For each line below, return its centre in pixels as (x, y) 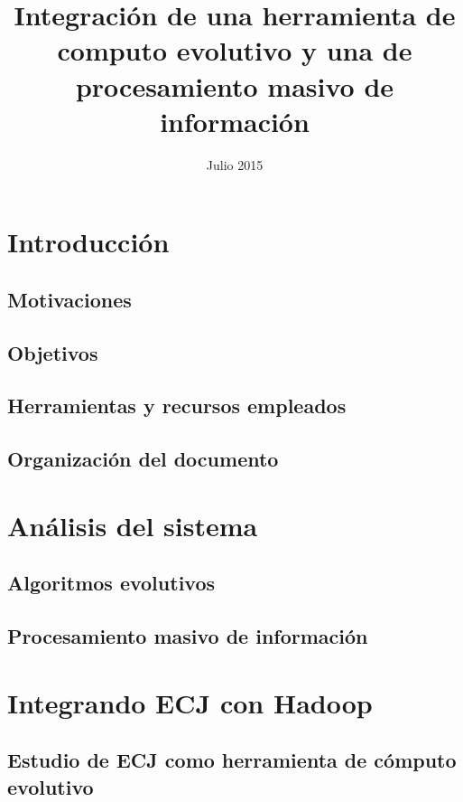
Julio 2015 (235, 164)
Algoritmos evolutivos (111, 583)
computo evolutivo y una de (235, 50)
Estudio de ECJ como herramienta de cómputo (232, 760)
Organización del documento (143, 459)
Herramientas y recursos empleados (177, 406)
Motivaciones (69, 299)
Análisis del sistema (133, 525)
